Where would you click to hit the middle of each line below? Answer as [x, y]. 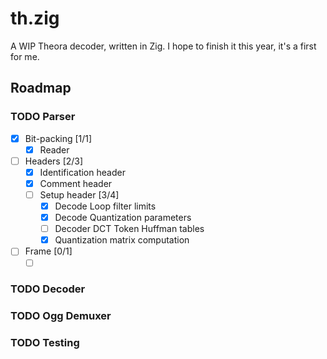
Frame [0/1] [48, 251]
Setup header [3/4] [79, 194]
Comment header [76, 183]
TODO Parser [43, 117]
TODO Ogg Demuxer [61, 316]
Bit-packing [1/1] [58, 138]
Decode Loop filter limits [105, 206]
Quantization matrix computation [122, 240]
